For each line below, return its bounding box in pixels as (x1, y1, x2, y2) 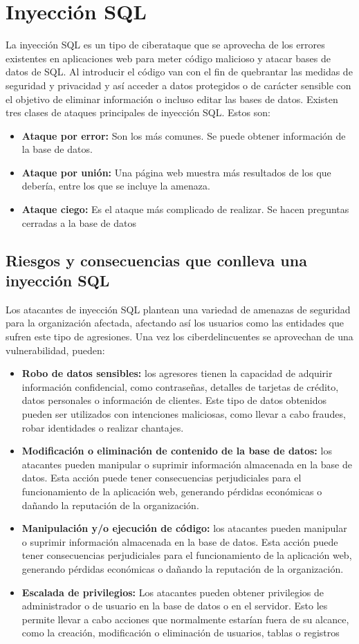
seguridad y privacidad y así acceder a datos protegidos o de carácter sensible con (6, 77, 351, 92)
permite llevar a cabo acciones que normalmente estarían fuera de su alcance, (21, 611, 349, 626)
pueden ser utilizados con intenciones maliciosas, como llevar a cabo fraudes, (21, 407, 346, 421)
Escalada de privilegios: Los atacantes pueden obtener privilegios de (21, 585, 324, 599)
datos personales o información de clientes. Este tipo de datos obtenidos (21, 393, 327, 407)
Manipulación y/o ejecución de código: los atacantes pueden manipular (21, 521, 347, 535)
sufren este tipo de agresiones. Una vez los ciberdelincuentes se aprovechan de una (6, 329, 353, 344)
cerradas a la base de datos (21, 215, 136, 230)
